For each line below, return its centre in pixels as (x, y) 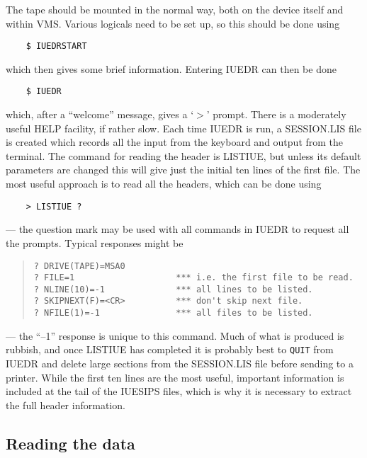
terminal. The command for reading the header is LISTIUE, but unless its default (183, 155)
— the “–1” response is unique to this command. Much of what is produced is (175, 335)
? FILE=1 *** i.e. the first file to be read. (193, 278)
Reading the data (70, 443)
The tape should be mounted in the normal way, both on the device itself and (175, 9)
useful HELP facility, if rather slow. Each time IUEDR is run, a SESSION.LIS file (183, 128)
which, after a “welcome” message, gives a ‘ (100, 114)
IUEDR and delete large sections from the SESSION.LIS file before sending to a (180, 363)
